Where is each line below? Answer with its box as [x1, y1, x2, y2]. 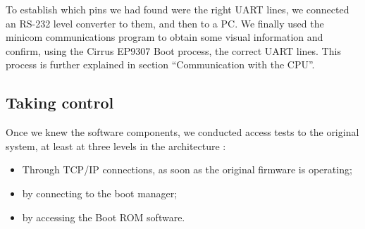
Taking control [6, 92, 114, 113]
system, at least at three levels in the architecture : [6, 138, 226, 153]
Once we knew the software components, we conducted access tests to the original [6, 125, 359, 140]
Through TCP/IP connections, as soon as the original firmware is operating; [22, 162, 352, 177]
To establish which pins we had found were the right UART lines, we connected [6, 2, 349, 16]
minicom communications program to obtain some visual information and [6, 30, 323, 44]
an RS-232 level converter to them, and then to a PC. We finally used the [6, 16, 324, 30]
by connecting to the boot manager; [22, 185, 178, 200]
